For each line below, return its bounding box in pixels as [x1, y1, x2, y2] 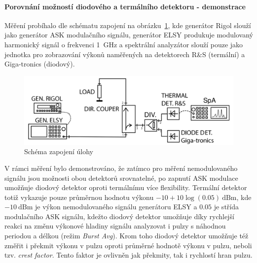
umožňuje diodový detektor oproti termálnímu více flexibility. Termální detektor [4, 182, 247, 193]
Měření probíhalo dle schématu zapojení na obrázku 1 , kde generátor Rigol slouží [4, 20, 251, 30]
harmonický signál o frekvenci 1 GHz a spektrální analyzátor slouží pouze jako [4, 39, 243, 49]
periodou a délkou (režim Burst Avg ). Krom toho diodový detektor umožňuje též [4, 230, 249, 241]
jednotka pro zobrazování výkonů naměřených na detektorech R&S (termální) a [4, 49, 245, 59]
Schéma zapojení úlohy [24, 146, 94, 157]
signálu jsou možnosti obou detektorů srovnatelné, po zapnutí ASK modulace [4, 172, 238, 183]
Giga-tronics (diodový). [4, 59, 75, 69]
